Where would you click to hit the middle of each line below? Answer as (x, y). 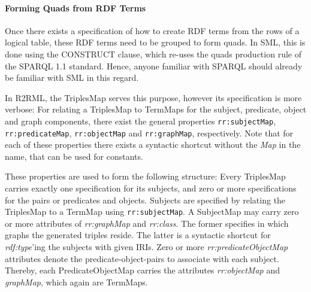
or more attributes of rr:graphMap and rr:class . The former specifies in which (147, 223)
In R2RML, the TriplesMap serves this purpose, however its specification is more (153, 97)
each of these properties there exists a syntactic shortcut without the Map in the (153, 145)
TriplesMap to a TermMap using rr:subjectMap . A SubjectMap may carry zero (152, 212)
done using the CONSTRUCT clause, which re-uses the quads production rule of (153, 54)
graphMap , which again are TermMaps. (76, 282)
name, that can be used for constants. (74, 156)
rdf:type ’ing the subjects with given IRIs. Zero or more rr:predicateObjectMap (147, 247)
